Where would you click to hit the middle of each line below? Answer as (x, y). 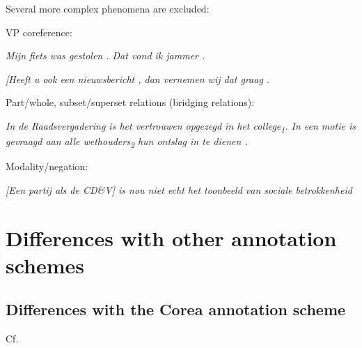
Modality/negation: (47, 166)
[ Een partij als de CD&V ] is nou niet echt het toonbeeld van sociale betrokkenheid (179, 189)
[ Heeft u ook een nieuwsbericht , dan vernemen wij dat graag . (138, 78)
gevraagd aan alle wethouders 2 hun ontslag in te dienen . (127, 142)
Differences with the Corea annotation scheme (176, 309)
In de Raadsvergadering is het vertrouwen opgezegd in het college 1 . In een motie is (181, 126)
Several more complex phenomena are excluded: (108, 8)
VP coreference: (39, 32)
